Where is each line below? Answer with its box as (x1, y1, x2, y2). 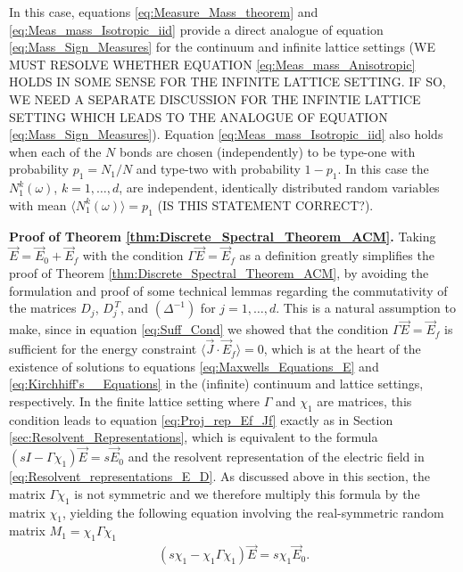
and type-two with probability (136, 159, 301, 178)
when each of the (9, 142, 102, 160)
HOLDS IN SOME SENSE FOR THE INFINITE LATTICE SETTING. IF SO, (9, 72, 446, 91)
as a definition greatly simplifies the (239, 246, 434, 265)
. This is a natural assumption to (276, 298, 456, 317)
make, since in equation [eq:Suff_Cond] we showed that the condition (9, 320, 389, 339)
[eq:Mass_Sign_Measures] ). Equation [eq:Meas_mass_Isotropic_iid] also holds (9, 125, 443, 143)
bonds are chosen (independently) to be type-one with (120, 142, 416, 160)
